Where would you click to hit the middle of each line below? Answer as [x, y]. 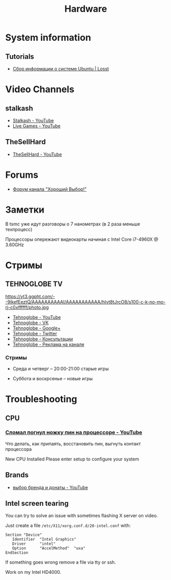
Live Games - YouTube [36, 126]
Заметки [25, 210]
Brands [17, 475]
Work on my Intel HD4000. [33, 572]
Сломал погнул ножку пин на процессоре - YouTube [74, 432]
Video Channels [40, 89]
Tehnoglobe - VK [31, 322]
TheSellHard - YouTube [37, 154]
